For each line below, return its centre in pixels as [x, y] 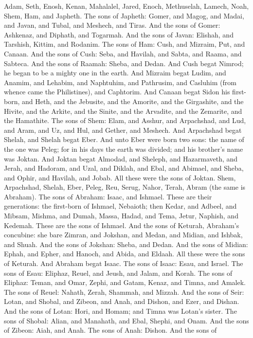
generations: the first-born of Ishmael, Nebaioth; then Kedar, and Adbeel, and [120, 206]
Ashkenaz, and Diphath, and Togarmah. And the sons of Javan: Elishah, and [119, 34]
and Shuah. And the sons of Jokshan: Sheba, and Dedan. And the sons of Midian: [126, 244]
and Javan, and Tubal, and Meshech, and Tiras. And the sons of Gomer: [112, 25]
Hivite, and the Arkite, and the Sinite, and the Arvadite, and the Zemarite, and [123, 111]
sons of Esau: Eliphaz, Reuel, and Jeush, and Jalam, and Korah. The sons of [118, 273]
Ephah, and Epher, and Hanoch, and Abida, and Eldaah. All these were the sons [125, 254]
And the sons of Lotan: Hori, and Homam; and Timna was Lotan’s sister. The [120, 311]
